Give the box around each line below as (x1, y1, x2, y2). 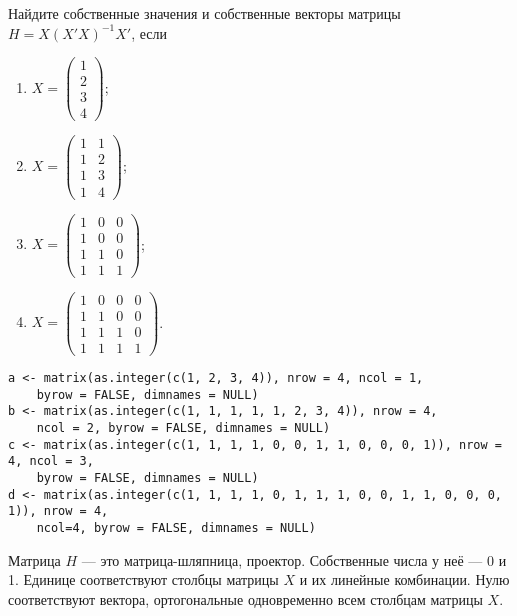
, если (131, 22, 167, 43)
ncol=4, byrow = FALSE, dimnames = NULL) (36, 520, 316, 535)
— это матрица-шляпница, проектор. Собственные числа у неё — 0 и (81, 549, 507, 570)
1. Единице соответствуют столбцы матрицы (8, 569, 279, 590)
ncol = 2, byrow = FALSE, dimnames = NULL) (36, 420, 331, 435)
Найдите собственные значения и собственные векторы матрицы (8, 3, 401, 23)
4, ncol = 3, (8, 454, 94, 469)
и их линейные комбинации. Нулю (299, 569, 510, 590)
